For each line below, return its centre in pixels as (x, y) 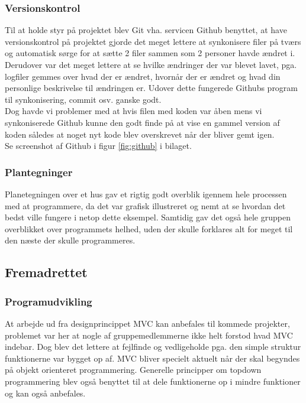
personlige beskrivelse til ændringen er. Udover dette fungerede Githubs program (152, 88)
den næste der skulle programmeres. (70, 240)
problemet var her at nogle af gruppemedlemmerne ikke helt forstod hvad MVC (149, 335)
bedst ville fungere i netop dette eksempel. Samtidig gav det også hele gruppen (148, 217)
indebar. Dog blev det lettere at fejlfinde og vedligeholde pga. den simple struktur (153, 347)
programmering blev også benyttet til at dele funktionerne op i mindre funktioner (153, 381)
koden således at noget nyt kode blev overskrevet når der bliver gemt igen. (140, 134)
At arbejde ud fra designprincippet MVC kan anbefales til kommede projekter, (147, 323)
